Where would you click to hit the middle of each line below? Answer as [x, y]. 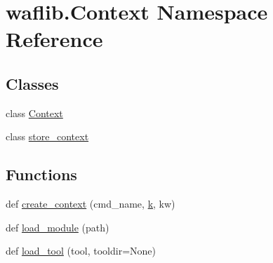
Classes [32, 83]
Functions [41, 174]
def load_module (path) [58, 227]
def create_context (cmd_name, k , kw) [91, 204]
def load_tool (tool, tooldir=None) [81, 251]
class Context [34, 113]
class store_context [47, 136]
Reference [54, 39]
